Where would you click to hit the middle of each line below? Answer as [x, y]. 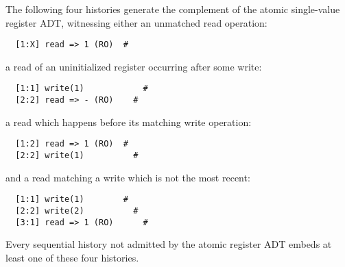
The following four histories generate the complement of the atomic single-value [173, 9]
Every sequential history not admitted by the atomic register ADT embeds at [169, 244]
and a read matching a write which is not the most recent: [128, 177]
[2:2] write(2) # [77, 211]
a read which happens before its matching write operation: [129, 122]
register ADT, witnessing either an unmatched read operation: [136, 22]
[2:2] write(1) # [77, 155]
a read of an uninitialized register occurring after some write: [134, 66]
